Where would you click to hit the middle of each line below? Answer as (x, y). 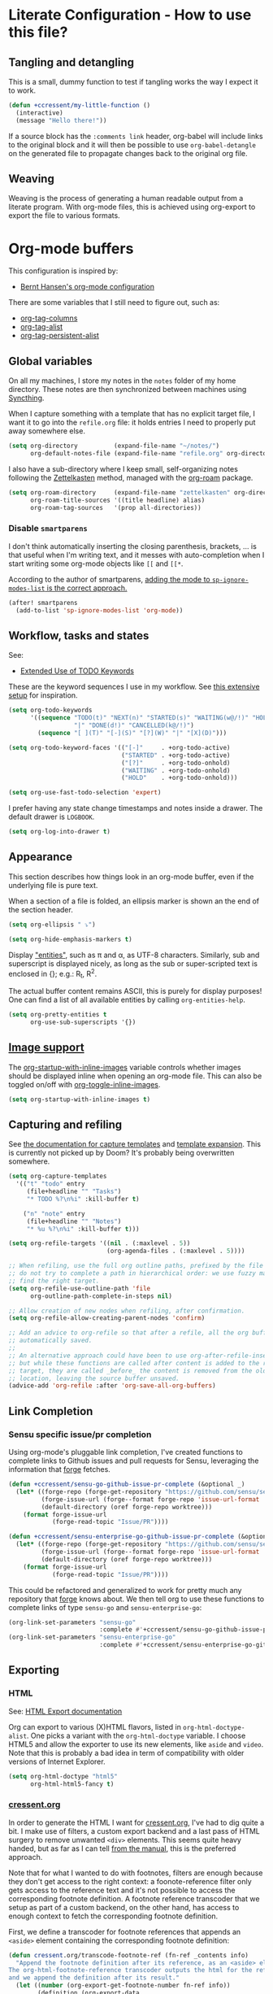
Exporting (34, 1670)
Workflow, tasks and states (79, 636)
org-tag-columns (49, 318)
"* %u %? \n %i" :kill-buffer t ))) (83, 1229)
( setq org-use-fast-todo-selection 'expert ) (85, 793)
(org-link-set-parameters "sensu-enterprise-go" (92, 1637)
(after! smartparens (43, 603)
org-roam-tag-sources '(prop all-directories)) (115, 507)
